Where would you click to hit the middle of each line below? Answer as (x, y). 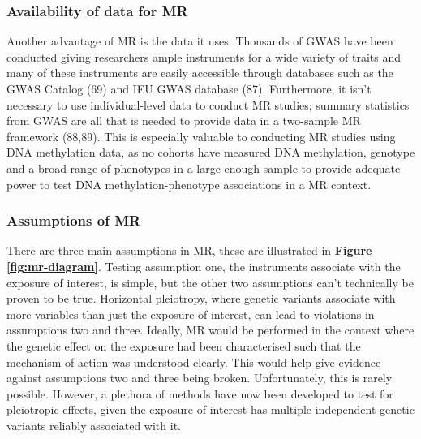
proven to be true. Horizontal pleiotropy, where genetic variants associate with (201, 298)
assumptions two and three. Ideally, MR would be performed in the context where (210, 330)
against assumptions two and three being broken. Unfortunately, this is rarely (200, 378)
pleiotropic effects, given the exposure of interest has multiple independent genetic (210, 409)
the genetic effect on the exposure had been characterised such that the (184, 345)
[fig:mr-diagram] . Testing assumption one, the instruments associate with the (204, 266)
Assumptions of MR (74, 220)
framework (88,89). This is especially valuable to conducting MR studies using (201, 136)
